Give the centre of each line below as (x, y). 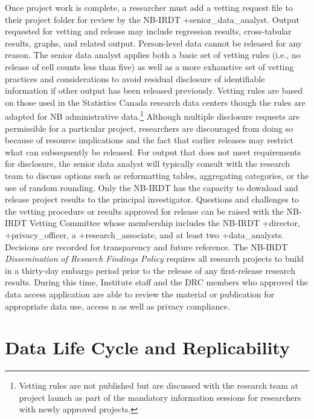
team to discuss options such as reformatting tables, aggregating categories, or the (157, 175)
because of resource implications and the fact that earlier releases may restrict (149, 140)
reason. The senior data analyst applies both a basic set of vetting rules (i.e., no (153, 55)
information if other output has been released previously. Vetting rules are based (154, 90)
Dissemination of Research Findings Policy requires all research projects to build (155, 258)
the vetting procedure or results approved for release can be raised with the (144, 211)
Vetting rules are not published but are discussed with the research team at (159, 385)
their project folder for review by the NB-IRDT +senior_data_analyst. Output (152, 19)
